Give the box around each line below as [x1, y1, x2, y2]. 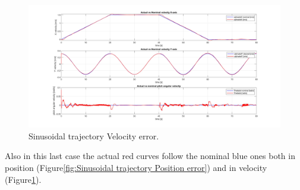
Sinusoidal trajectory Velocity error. [29, 129, 159, 142]
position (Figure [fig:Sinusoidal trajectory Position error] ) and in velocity [5, 161, 267, 173]
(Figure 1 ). [5, 173, 42, 185]
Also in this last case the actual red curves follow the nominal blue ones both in [5, 149, 295, 162]
